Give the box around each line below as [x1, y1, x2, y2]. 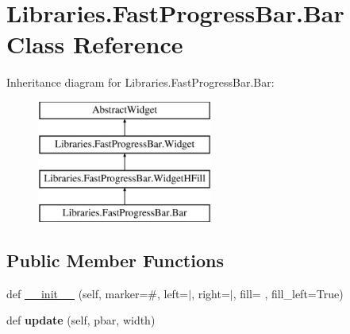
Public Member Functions [6, 248, 224, 273]
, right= [191, 285, 230, 301]
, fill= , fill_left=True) [233, 285, 344, 301]
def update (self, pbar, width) [6, 312, 156, 328]
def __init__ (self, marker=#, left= [6, 285, 189, 301]
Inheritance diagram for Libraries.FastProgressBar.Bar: [6, 74, 275, 91]
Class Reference [6, 28, 183, 60]
